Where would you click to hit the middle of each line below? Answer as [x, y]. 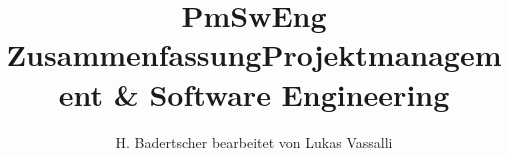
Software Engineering [299, 93]
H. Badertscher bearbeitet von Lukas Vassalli [254, 141]
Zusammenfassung [134, 54]
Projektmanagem [381, 54]
